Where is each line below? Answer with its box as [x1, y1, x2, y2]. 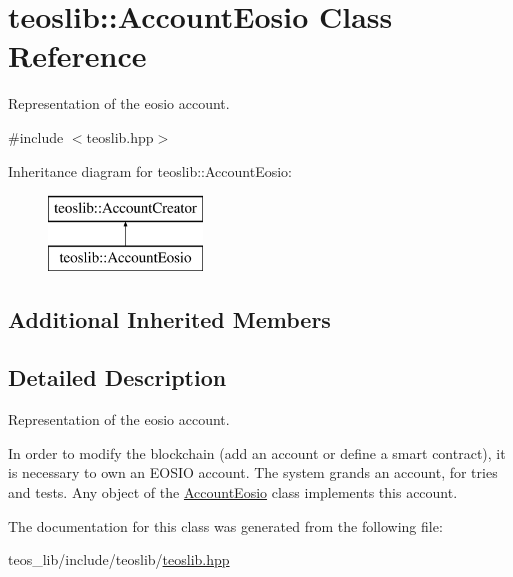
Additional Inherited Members [8, 303, 331, 334]
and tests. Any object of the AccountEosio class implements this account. [8, 482, 458, 503]
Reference [8, 35, 147, 76]
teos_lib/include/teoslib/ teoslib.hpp [8, 549, 230, 570]
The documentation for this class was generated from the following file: [8, 515, 443, 536]
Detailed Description [8, 362, 227, 393]
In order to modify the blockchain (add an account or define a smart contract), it [8, 442, 506, 463]
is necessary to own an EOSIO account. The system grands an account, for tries [8, 462, 498, 483]
